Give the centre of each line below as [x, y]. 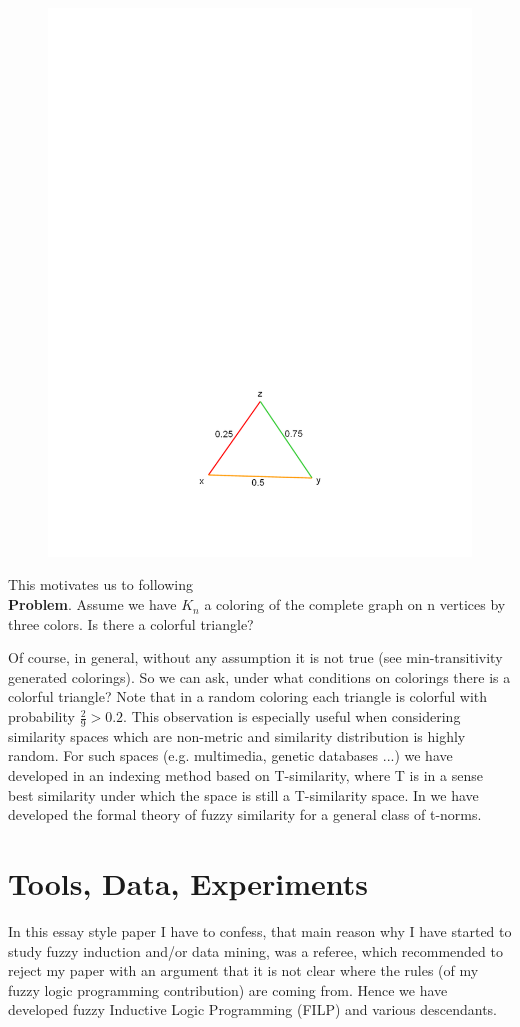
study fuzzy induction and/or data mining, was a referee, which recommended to [255, 950]
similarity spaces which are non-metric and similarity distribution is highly [237, 735]
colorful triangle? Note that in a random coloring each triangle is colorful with [248, 696]
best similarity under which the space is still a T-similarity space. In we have [243, 794]
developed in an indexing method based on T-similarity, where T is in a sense [245, 775]
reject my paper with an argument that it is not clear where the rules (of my [243, 970]
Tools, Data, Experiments [188, 883]
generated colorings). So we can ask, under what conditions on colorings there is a [259, 676]
